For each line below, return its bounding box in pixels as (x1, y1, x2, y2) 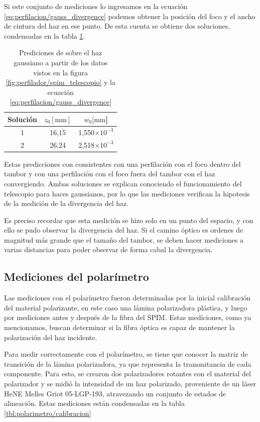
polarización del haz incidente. (4, 332, 97, 342)
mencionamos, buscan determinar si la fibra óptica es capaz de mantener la (4, 322, 235, 333)
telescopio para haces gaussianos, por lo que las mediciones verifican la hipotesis (4, 188, 250, 198)
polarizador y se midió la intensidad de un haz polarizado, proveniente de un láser (4, 378, 256, 389)
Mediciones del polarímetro (4, 269, 149, 284)
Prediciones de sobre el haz (19, 47, 102, 58)
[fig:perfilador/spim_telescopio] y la (6, 77, 115, 87)
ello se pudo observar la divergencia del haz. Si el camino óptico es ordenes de (4, 225, 243, 235)
